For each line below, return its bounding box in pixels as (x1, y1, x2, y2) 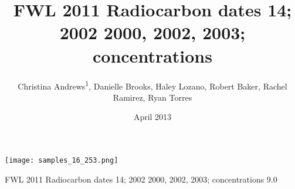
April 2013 (133, 111, 172, 123)
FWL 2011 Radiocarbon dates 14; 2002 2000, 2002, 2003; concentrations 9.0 (5, 173, 277, 185)
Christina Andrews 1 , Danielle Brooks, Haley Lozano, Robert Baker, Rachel (18, 78, 287, 92)
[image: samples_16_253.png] (5, 156, 118, 164)
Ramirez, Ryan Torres (113, 91, 192, 103)
